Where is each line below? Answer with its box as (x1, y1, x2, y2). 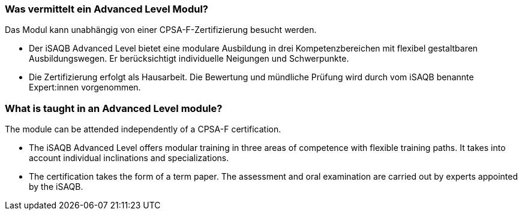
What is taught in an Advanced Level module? (5, 102, 223, 114)
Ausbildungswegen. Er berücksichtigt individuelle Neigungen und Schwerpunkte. (29, 53, 349, 64)
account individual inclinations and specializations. (29, 153, 229, 163)
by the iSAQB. (29, 181, 83, 192)
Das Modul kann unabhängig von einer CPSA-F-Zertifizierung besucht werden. (5, 25, 317, 35)
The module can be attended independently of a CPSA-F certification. (5, 124, 281, 135)
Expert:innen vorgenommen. (29, 82, 141, 93)
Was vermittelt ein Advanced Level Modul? (5, 3, 208, 15)
